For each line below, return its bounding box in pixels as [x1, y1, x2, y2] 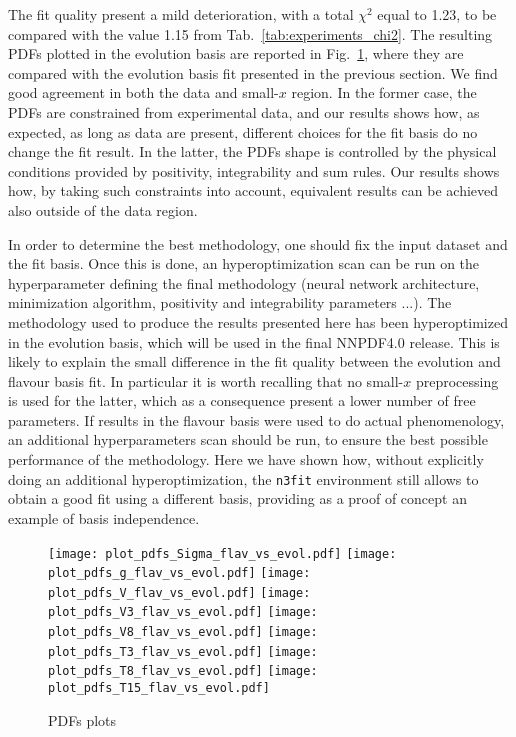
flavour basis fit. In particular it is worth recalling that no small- [8, 370, 404, 391]
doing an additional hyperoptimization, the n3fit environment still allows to [8, 468, 479, 489]
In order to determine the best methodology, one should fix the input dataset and [8, 233, 508, 254]
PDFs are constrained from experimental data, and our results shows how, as [8, 101, 480, 122]
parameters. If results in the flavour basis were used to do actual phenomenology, [8, 409, 505, 430]
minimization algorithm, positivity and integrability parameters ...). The [8, 292, 452, 313]
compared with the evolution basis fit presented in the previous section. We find [8, 62, 498, 83]
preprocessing [415, 370, 499, 391]
